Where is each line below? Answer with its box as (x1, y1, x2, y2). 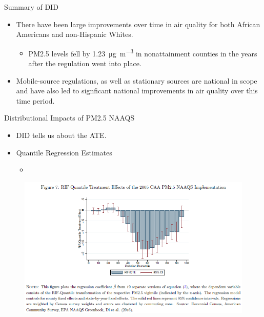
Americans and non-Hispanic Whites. (16, 29, 133, 39)
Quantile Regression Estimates (16, 147, 112, 157)
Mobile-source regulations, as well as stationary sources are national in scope (16, 75, 257, 86)
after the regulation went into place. (28, 58, 141, 69)
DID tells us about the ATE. (16, 130, 107, 140)
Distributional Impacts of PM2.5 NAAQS (4, 112, 135, 123)
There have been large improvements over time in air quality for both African (16, 18, 260, 29)
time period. (16, 95, 55, 106)
